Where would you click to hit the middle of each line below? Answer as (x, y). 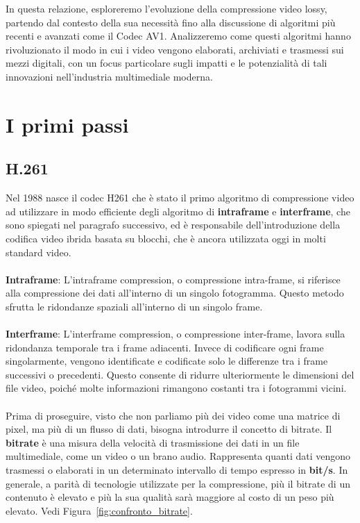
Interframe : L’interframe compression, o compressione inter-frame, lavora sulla (175, 334)
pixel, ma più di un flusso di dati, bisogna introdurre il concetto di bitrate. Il (169, 429)
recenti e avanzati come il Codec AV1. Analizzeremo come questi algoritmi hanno (178, 36)
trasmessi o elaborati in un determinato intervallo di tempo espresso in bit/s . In (177, 470)
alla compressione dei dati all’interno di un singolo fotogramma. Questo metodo (175, 293)
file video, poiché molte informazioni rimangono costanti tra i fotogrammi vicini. (176, 388)
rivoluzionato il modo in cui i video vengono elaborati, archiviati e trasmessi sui (175, 49)
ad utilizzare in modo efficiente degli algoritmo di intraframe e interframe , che (178, 211)
